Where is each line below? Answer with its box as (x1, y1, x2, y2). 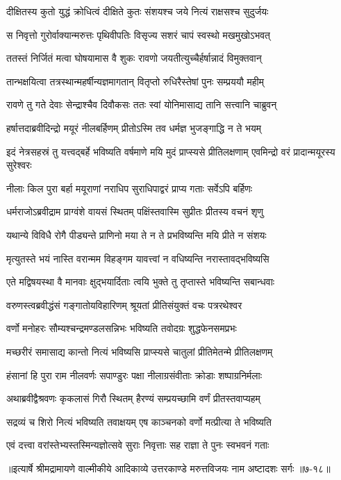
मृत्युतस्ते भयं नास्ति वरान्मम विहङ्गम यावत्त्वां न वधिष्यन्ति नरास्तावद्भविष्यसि (6, 251, 269, 265)
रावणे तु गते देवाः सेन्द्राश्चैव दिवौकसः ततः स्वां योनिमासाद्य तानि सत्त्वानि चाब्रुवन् (6, 97, 277, 112)
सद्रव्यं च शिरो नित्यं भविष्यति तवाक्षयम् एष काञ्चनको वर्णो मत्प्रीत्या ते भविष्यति (6, 414, 272, 429)
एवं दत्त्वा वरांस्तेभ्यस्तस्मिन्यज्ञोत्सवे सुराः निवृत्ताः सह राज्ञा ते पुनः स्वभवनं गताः (6, 438, 269, 452)
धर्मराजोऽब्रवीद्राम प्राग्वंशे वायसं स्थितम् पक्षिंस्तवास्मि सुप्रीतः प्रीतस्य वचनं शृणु (6, 204, 264, 219)
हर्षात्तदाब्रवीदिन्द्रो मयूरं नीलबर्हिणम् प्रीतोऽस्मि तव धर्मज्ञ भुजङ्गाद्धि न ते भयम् (6, 120, 262, 135)
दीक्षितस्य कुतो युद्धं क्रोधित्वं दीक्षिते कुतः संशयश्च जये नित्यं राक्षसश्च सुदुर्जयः (6, 4, 269, 18)
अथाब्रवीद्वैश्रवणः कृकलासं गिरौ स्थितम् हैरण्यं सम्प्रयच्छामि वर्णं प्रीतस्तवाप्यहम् (6, 391, 260, 406)
